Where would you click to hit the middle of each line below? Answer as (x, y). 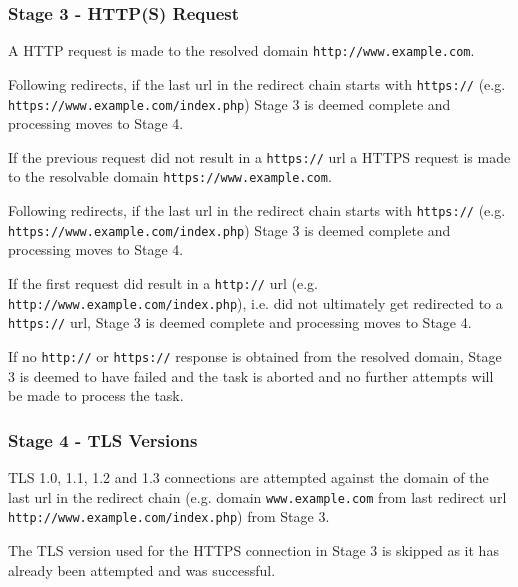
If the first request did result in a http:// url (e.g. (163, 283)
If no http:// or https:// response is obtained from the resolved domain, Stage (255, 355)
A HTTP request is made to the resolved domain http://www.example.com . (241, 50)
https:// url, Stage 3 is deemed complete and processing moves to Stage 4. (240, 322)
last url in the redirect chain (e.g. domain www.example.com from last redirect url (257, 496)
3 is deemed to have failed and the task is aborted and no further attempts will (251, 375)
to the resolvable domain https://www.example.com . (170, 176)
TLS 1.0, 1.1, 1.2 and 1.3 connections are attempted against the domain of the (248, 477)
